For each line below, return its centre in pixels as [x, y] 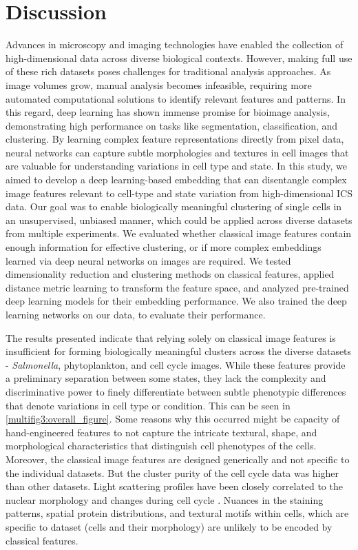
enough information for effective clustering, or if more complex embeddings [164, 247]
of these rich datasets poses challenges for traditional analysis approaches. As [168, 71]
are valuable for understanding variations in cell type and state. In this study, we [177, 166]
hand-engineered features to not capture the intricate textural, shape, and [161, 432]
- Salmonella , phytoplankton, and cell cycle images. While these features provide [176, 364]
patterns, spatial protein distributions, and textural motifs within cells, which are [177, 513]
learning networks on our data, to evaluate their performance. [136, 314]
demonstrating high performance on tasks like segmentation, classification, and [172, 125]
